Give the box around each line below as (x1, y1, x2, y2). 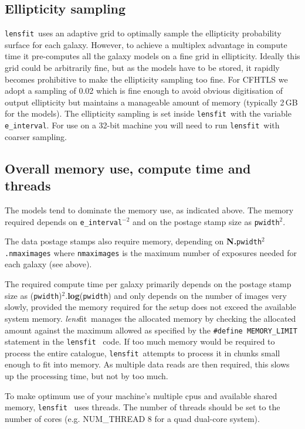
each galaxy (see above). (5, 258, 92, 270)
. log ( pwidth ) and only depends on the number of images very (65, 289, 287, 301)
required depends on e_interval (5, 215, 123, 227)
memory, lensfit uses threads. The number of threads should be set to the (5, 401, 280, 413)
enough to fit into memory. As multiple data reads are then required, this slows (5, 358, 290, 370)
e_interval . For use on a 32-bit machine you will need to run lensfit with (5, 119, 280, 131)
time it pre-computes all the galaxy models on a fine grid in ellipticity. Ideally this (5, 50, 300, 62)
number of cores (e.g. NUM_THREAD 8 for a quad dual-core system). (5, 412, 260, 424)
